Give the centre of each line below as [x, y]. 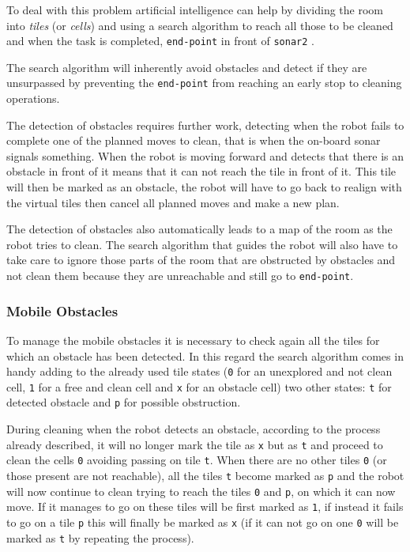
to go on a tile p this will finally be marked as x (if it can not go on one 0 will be [203, 522]
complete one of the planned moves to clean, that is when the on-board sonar [194, 140]
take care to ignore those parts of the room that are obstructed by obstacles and [201, 260]
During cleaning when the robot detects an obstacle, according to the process [194, 429]
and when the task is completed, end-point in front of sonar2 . [160, 41]
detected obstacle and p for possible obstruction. [124, 402]
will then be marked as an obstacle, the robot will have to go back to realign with [204, 187]
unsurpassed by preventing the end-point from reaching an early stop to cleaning [204, 83]
